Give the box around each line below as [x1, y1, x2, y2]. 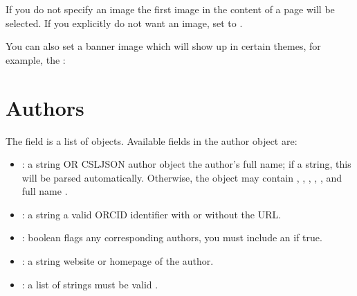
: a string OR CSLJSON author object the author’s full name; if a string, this [21, 157, 351, 171]
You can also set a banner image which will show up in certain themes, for [6, 39, 321, 53]
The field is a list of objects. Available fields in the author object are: [6, 133, 297, 148]
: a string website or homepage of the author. [21, 254, 214, 268]
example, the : [6, 52, 66, 67]
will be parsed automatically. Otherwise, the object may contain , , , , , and [21, 170, 342, 184]
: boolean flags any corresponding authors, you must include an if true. [21, 230, 322, 245]
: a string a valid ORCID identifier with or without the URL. [21, 207, 282, 221]
